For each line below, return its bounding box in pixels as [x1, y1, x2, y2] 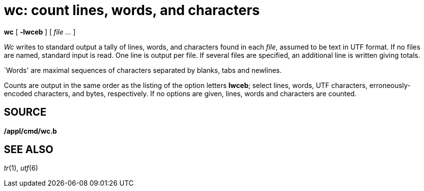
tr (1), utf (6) [4, 164, 38, 173]
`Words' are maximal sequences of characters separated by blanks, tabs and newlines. [4, 66, 282, 74]
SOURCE [4, 106, 47, 119]
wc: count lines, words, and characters [4, 2, 260, 18]
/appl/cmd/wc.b [4, 126, 57, 135]
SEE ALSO [4, 143, 53, 156]
